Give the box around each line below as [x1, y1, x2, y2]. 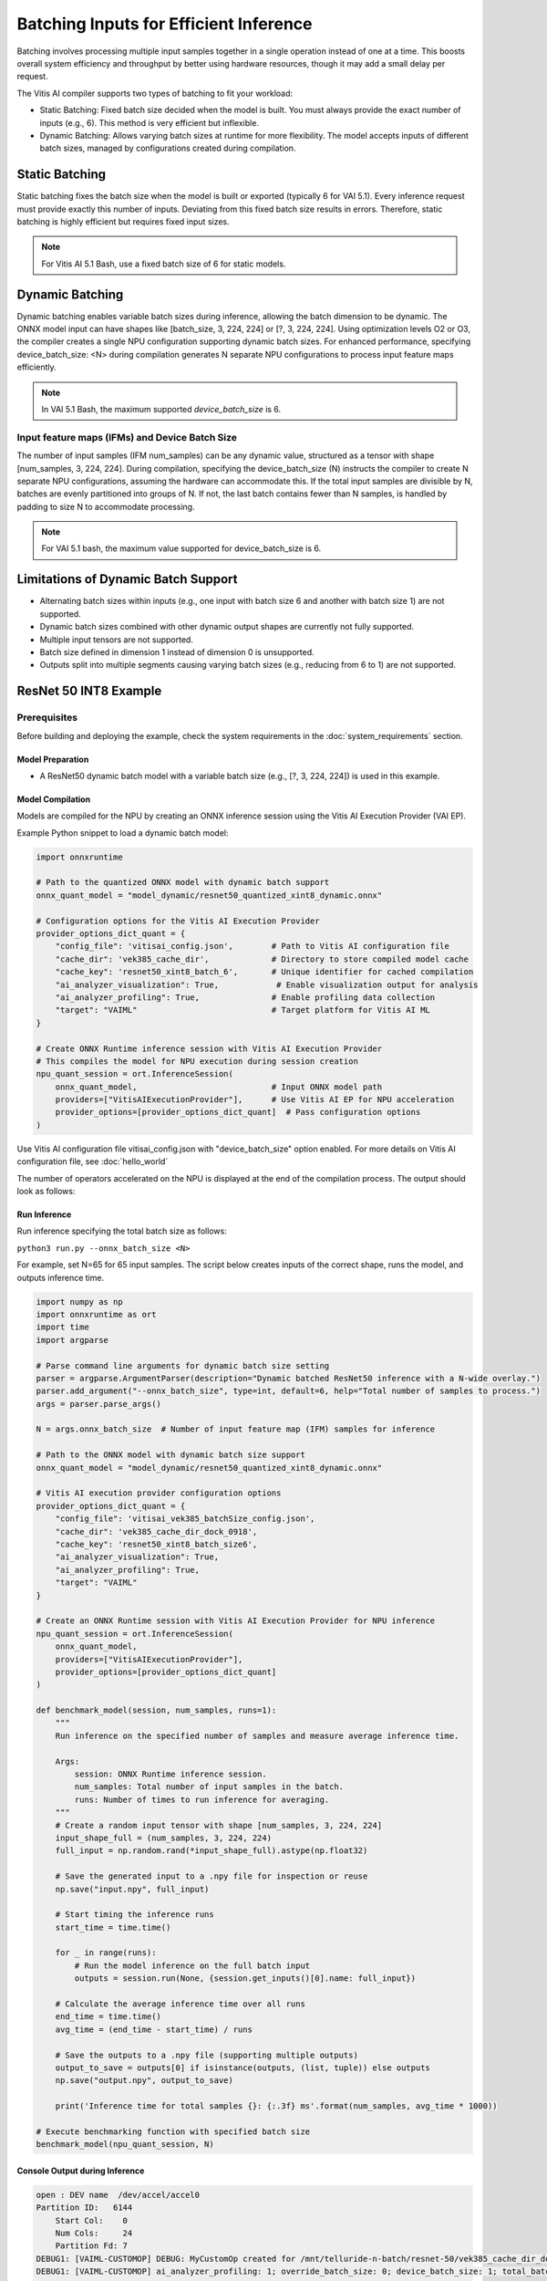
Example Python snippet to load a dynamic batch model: [16, 827, 229, 838]
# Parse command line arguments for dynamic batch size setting [36, 1360, 330, 1370]
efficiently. [16, 361, 57, 373]
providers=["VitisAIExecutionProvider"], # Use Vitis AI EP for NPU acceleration [55, 1095, 455, 1105]
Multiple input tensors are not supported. [39, 634, 193, 645]
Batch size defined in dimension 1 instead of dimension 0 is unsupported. [39, 646, 315, 657]
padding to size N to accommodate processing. [16, 501, 195, 512]
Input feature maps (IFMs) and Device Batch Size [16, 431, 237, 443]
